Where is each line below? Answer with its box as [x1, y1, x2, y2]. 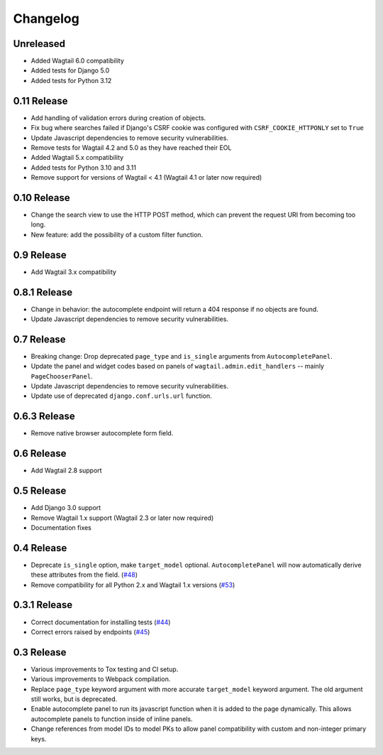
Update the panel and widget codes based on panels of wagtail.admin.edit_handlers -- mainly [30, 362, 324, 371]
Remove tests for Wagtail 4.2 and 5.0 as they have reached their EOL [30, 143, 232, 152]
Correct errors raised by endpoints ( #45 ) [30, 627, 150, 636]
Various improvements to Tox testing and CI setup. [30, 665, 179, 673]
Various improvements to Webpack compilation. [30, 675, 171, 683]
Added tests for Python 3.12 [30, 76, 112, 85]
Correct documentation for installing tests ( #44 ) [30, 618, 171, 626]
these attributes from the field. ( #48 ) [30, 570, 138, 579]
